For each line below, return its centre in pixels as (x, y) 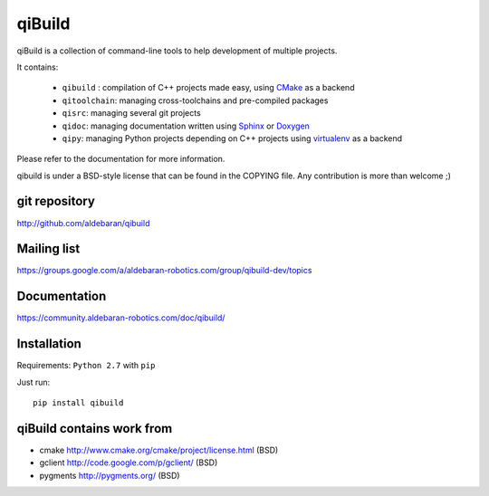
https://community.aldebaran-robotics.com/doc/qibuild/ (121, 318)
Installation (49, 344)
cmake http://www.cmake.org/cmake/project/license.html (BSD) (159, 450)
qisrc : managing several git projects (131, 113)
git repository (56, 201)
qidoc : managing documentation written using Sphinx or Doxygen (186, 126)
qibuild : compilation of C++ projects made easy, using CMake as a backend (208, 88)
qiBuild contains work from (95, 429)
